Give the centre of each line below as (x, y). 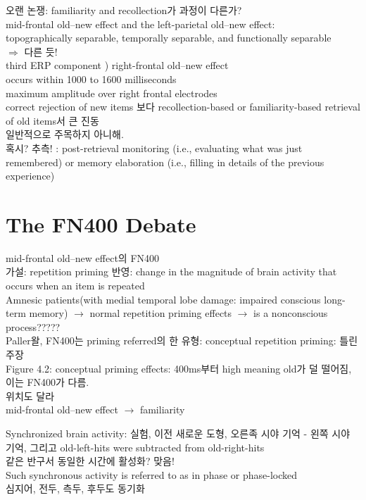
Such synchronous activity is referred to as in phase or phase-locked (152, 474)
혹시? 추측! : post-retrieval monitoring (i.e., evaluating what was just (154, 148)
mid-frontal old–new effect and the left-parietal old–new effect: (140, 24)
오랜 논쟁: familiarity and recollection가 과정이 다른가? (124, 10)
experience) (30, 176)
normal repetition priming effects (161, 313)
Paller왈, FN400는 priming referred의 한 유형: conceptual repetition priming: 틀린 (182, 340)
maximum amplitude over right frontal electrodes (112, 93)
